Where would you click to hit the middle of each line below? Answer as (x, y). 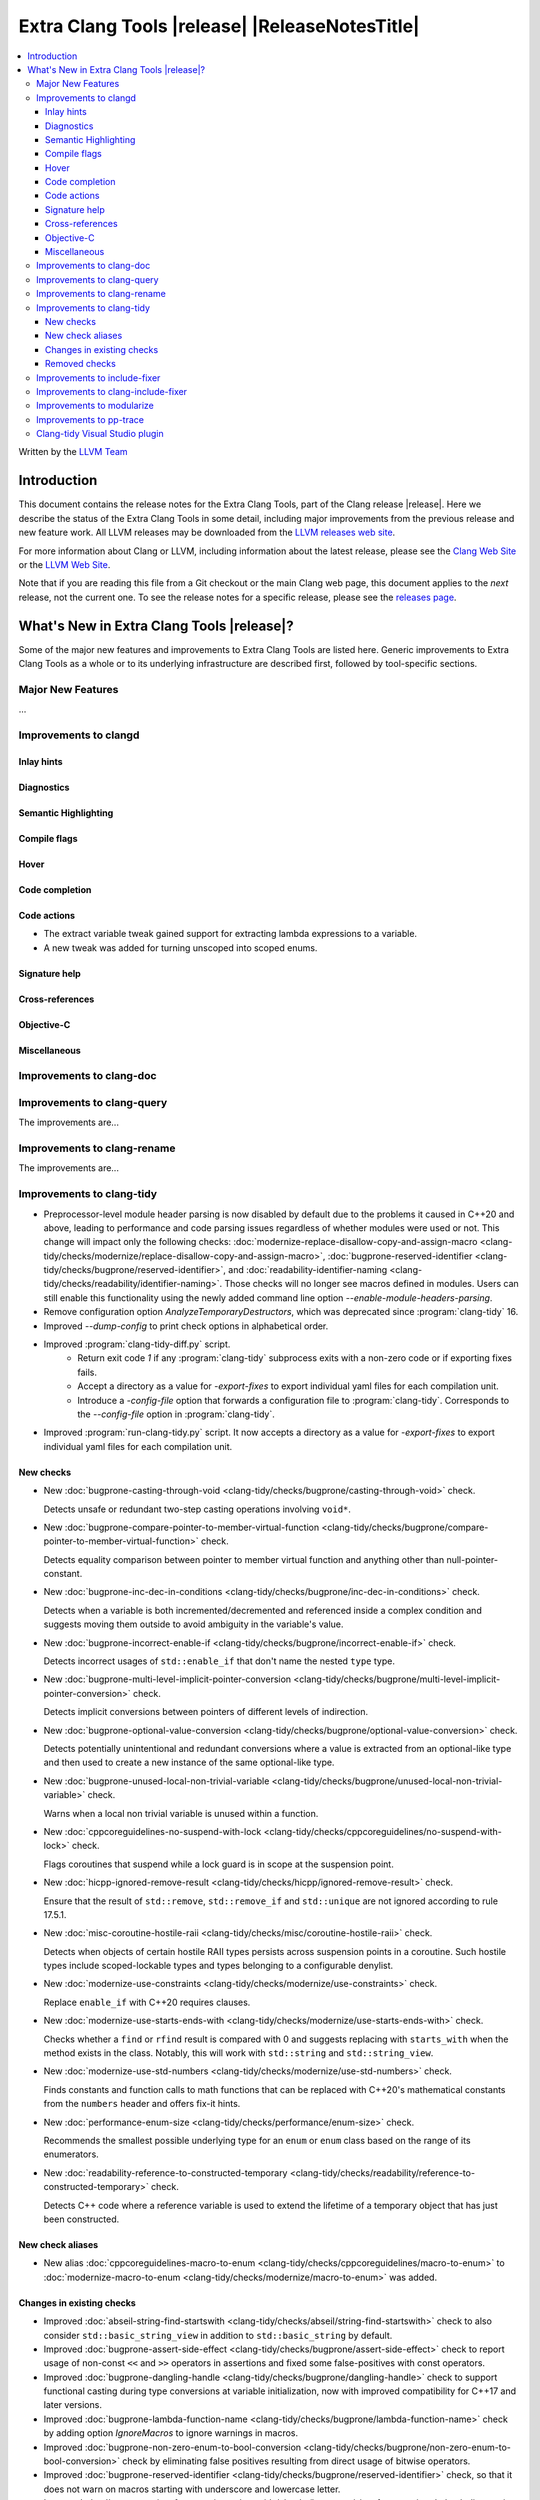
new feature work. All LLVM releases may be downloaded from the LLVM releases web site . (207, 532)
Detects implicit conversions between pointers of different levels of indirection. (206, 1712)
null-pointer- (472, 1559)
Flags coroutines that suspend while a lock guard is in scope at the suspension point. (218, 1864)
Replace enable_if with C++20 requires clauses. (147, 2002)
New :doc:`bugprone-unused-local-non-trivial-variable (156, 1781)
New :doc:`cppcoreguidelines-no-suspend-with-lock (152, 1831)
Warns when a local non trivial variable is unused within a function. (181, 1813)
